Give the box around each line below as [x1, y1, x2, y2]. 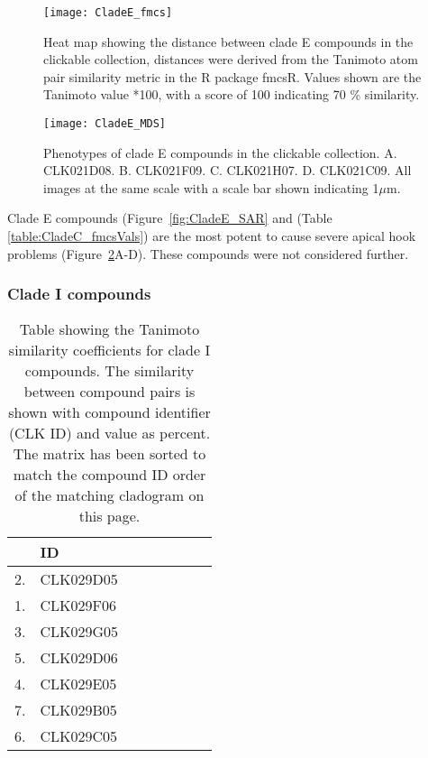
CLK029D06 [40, 647, 118, 669]
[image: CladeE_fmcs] [43, 6, 173, 19]
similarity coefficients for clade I [8, 339, 211, 361]
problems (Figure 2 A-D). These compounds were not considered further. [7, 244, 409, 263]
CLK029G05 [40, 621, 119, 642]
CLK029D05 [40, 568, 118, 590]
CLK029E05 [40, 673, 117, 695]
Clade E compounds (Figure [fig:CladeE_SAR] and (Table [7, 208, 332, 227]
